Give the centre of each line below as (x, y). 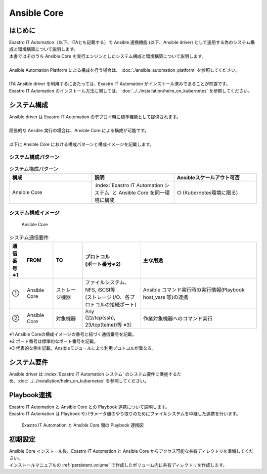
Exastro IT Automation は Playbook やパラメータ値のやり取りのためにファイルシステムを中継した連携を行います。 (125, 414)
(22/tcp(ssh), (100, 318)
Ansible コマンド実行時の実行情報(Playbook (194, 290)
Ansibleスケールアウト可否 (208, 177)
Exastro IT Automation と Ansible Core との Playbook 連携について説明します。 (89, 407)
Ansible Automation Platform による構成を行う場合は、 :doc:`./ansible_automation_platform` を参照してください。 (125, 70)
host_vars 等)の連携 (166, 297)
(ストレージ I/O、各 (107, 297)
